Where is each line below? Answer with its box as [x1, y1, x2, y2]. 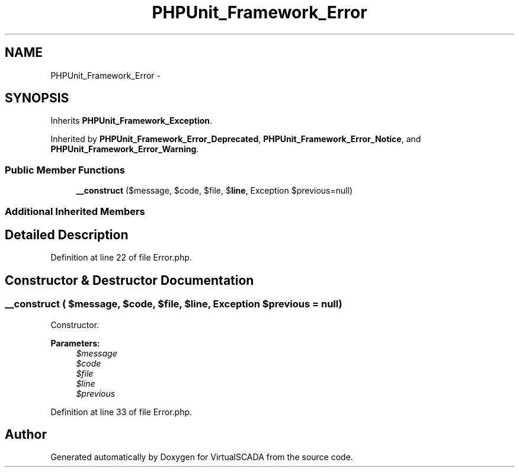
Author [5, 427, 47, 442]
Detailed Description [5, 227, 129, 242]
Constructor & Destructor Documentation [5, 272, 254, 288]
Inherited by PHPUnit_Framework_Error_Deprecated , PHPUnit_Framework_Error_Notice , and [50, 134, 421, 145]
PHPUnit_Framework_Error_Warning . [50, 144, 199, 155]
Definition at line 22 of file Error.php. [50, 252, 192, 263]
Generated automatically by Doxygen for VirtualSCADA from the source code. [50, 452, 353, 463]
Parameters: [50, 338, 100, 348]
